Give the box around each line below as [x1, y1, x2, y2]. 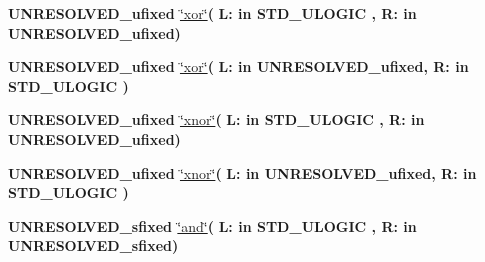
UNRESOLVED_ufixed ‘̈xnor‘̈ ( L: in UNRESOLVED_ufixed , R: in [8, 162, 477, 183]
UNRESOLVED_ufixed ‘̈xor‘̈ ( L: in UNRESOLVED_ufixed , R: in [8, 56, 469, 77]
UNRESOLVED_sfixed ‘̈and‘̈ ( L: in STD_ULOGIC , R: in [8, 215, 417, 236]
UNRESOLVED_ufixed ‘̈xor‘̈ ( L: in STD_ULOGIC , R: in [8, 3, 417, 23]
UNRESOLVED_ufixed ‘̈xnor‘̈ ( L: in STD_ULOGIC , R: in [8, 109, 425, 130]
